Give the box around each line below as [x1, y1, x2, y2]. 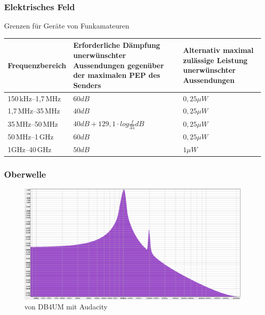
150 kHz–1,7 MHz [8, 93, 61, 103]
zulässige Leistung [183, 54, 248, 65]
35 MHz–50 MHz [8, 118, 58, 129]
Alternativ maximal [183, 45, 254, 55]
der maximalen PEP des [73, 70, 161, 80]
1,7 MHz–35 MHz [8, 105, 60, 116]
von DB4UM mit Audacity [24, 301, 108, 312]
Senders [73, 79, 101, 90]
